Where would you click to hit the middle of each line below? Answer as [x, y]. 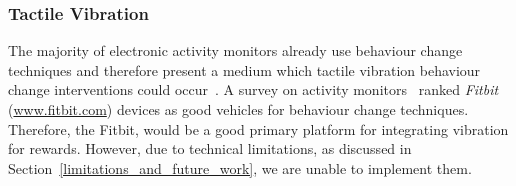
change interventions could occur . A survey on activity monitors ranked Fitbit [253, 89]
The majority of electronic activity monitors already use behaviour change [235, 50]
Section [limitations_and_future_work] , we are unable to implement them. [240, 167]
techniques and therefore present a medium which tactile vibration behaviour [244, 69]
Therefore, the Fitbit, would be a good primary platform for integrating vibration [258, 128]
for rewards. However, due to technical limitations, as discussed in [210, 148]
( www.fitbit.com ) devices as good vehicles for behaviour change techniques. [238, 109]
